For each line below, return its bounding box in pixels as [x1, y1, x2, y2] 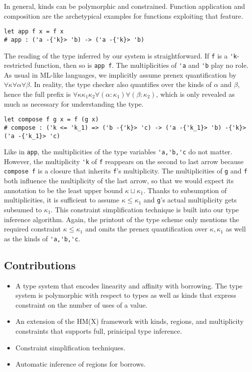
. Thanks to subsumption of [143, 185, 227, 195]
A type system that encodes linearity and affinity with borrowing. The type [15, 280, 243, 290]
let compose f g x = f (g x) [4, 116, 99, 123]
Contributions [4, 257, 76, 272]
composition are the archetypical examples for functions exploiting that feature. [4, 10, 243, 21]
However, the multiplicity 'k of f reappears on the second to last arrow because [4, 156, 244, 166]
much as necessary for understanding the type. [4, 98, 144, 109]
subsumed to [4, 204, 42, 214]
